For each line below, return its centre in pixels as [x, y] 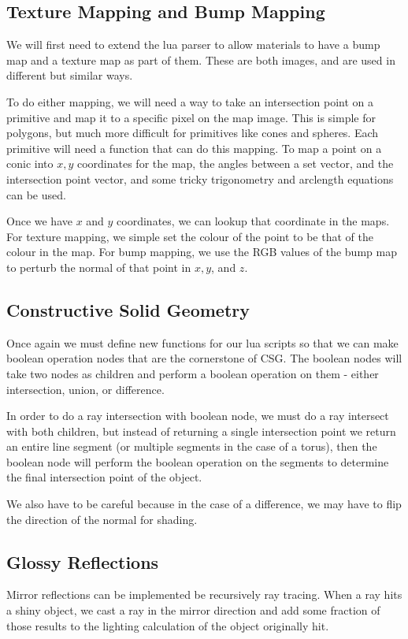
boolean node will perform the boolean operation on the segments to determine [198, 461]
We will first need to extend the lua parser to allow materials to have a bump [193, 45]
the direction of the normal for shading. [102, 519]
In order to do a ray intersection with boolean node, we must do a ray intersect [198, 416]
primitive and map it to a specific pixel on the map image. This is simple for [191, 117]
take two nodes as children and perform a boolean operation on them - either [193, 373]
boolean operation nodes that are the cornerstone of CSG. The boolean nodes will [204, 358]
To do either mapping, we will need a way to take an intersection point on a [190, 101]
